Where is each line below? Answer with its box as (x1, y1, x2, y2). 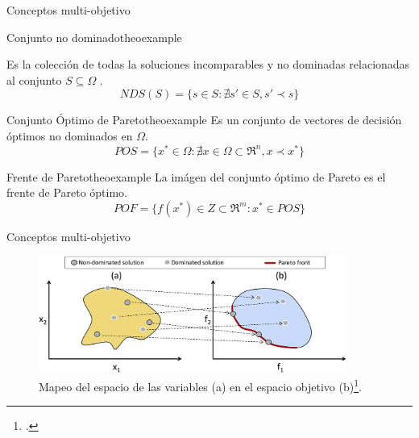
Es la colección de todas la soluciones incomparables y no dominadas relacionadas (6, 56, 410, 73)
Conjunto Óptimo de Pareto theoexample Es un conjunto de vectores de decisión (6, 111, 402, 128)
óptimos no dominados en (6, 127, 133, 144)
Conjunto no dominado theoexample (6, 28, 182, 45)
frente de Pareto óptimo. (6, 184, 127, 201)
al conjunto (6, 71, 62, 88)
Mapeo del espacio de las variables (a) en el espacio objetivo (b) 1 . (39, 376, 362, 394)
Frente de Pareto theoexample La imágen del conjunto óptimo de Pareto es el (6, 168, 386, 185)
